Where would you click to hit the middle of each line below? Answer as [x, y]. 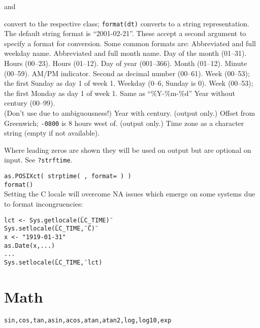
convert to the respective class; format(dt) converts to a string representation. [127, 23]
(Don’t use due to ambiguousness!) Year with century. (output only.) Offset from [130, 113]
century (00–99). [30, 103]
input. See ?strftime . [38, 160]
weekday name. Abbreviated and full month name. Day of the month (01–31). [125, 53]
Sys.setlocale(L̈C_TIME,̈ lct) [53, 262]
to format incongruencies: [44, 204]
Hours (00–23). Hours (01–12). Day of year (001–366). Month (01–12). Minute [126, 63]
